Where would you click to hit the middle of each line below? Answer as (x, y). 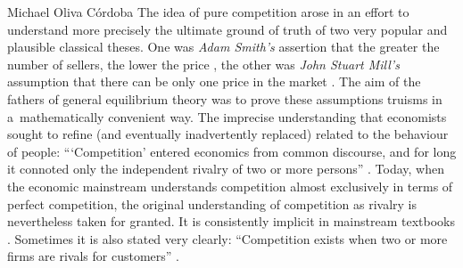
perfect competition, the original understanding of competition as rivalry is (212, 203)
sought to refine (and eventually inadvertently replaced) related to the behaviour (228, 134)
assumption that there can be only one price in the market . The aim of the (214, 81)
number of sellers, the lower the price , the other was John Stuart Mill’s (203, 64)
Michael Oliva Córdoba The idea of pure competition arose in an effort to (208, 12)
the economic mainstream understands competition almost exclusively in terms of (230, 186)
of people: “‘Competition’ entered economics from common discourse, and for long (232, 151)
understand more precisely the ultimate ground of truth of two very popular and (227, 29)
